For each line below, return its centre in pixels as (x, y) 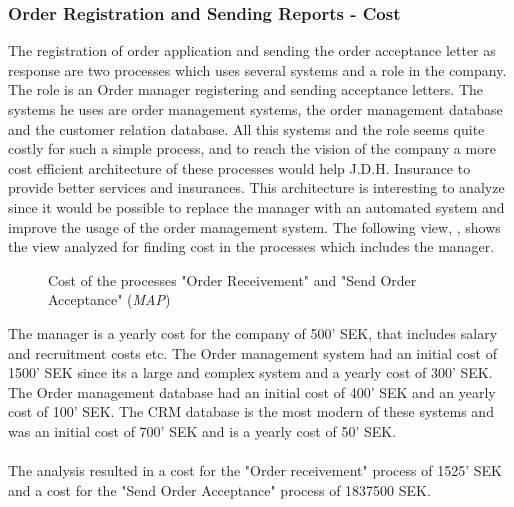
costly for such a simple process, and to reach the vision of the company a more (252, 148)
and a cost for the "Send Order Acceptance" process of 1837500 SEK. (219, 489)
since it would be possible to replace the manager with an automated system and (256, 206)
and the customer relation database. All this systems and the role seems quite (246, 128)
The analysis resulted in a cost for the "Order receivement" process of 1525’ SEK (255, 470)
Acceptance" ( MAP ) (109, 299)
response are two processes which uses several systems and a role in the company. (257, 69)
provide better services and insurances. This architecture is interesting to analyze (256, 187)
